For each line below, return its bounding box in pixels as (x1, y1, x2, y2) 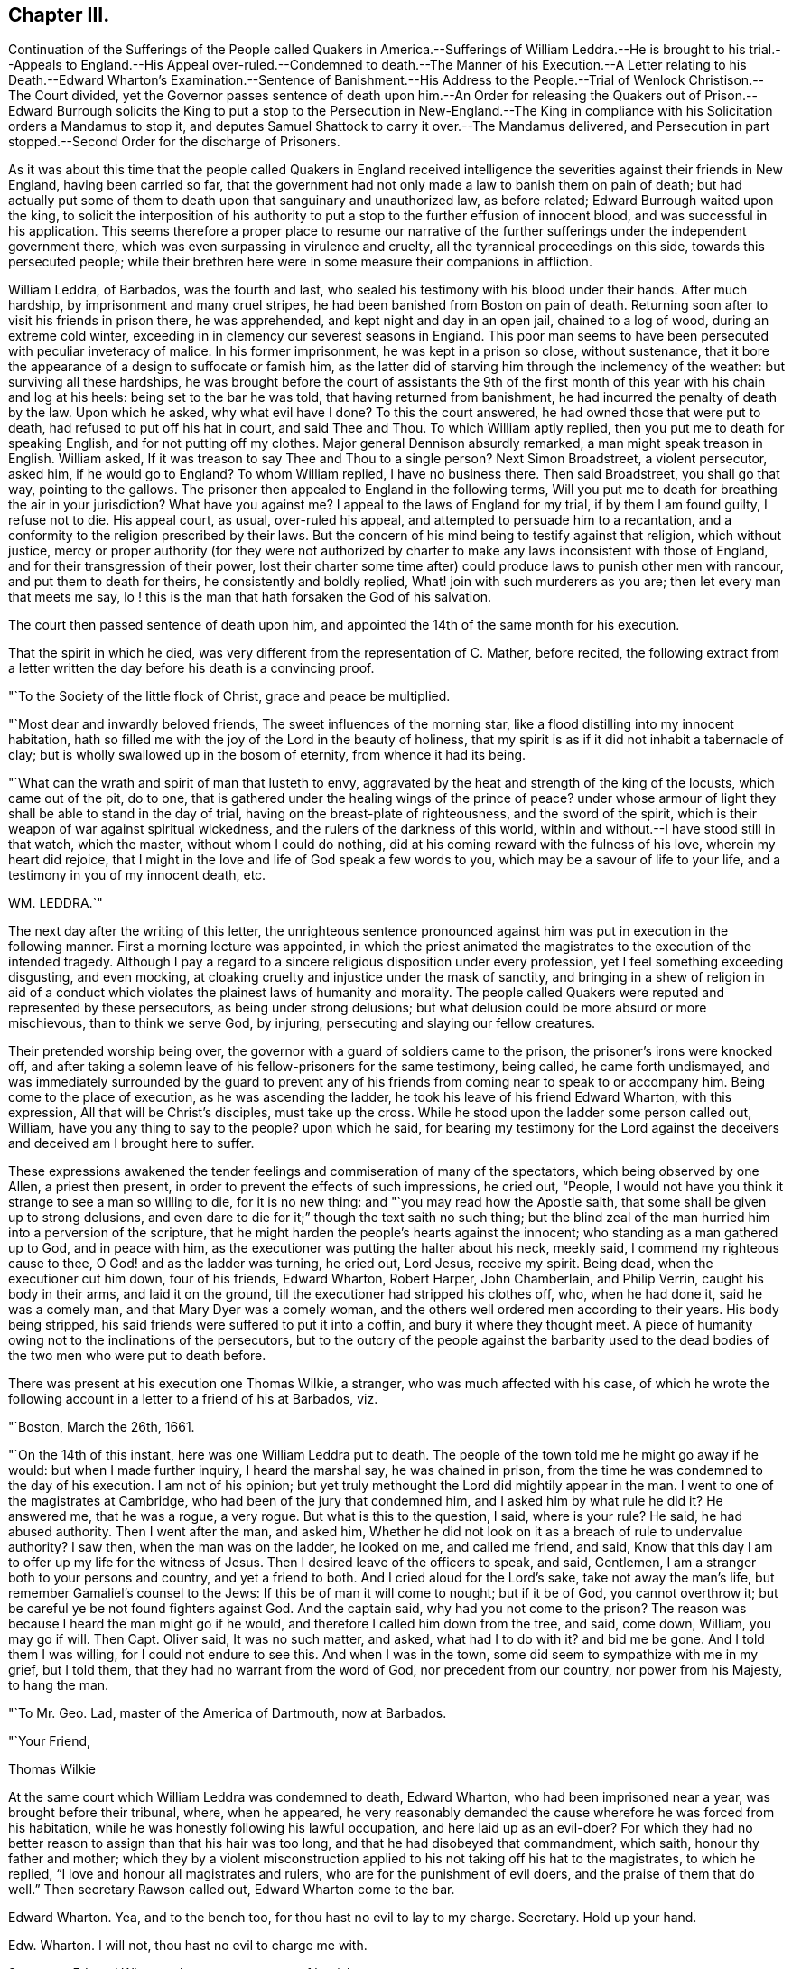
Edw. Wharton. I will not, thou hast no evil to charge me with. (8, 1937, 368, 1954)
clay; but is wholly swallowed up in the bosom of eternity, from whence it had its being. (8, 747, 526, 763)
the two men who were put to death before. (8, 1348, 266, 1364)
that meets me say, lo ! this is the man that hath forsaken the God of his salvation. (8, 589, 491, 605)
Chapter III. (8, 4, 110, 26)
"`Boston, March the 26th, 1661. (8, 1419, 195, 1435)
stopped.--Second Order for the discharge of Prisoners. (8, 134, 340, 150)
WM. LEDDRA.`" (8, 895, 103, 911)
